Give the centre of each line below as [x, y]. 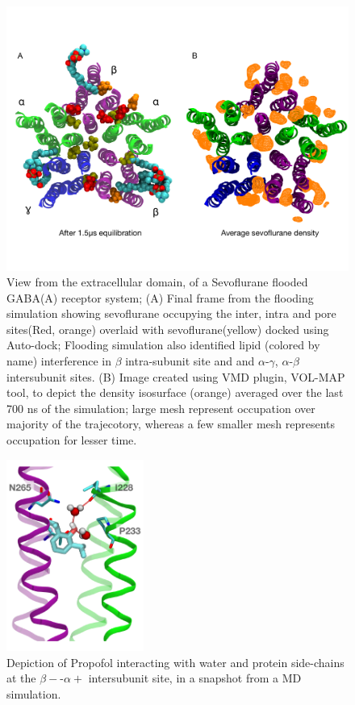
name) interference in [59, 361]
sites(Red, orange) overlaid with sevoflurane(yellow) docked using [168, 329]
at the [21, 678]
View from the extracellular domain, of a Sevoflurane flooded [157, 282]
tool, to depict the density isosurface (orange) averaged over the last [175, 392]
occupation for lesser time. [72, 440]
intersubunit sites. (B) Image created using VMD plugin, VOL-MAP [176, 376]
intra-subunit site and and [190, 361]
